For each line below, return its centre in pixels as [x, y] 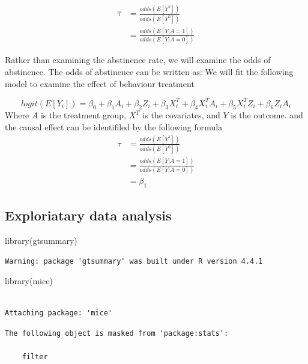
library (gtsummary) [41, 240]
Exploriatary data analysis [88, 215]
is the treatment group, [83, 115]
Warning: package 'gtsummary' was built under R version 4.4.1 [134, 261]
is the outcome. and [267, 115]
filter [35, 357]
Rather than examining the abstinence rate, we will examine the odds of [138, 60]
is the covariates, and [181, 115]
